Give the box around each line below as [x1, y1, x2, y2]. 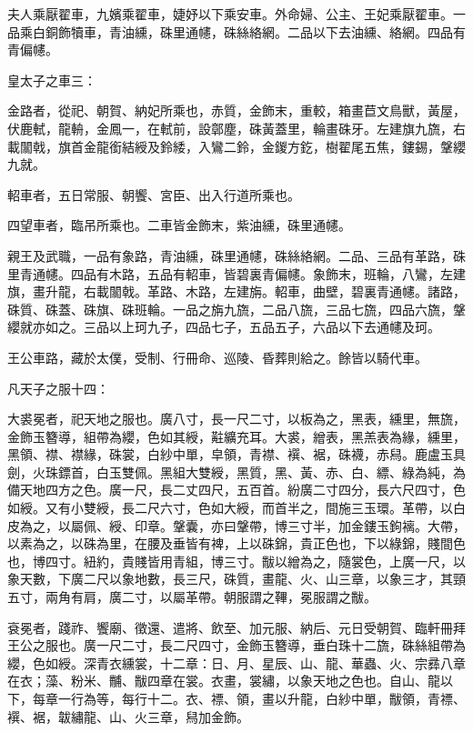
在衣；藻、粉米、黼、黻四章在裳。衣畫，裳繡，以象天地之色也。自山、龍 [7, 671, 440, 690]
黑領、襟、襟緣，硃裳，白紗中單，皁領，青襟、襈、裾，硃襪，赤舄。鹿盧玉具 [7, 445, 466, 464]
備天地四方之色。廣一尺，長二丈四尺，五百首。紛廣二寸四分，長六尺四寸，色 [7, 480, 466, 499]
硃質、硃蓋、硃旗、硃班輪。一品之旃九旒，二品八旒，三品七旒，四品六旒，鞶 [7, 299, 466, 318]
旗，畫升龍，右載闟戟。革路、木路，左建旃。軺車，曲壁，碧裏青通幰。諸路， [7, 282, 466, 301]
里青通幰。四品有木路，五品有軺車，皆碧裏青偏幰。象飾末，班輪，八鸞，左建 [7, 264, 466, 283]
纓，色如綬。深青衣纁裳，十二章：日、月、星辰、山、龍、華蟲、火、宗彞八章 [7, 653, 466, 672]
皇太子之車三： [7, 70, 96, 89]
